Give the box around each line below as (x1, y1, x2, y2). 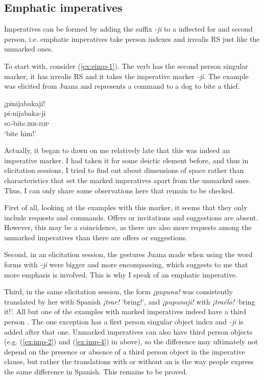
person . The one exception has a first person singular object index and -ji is (4, 316, 244, 327)
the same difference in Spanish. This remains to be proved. (4, 366, 188, 377)
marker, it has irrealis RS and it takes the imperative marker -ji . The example (4, 70, 249, 81)
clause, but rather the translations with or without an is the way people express (4, 356, 254, 367)
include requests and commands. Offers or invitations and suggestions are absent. (4, 212, 258, 222)
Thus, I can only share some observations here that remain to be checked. (4, 185, 235, 195)
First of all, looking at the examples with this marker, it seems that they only (4, 202, 248, 213)
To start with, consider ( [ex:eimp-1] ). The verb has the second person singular (4, 60, 248, 71)
